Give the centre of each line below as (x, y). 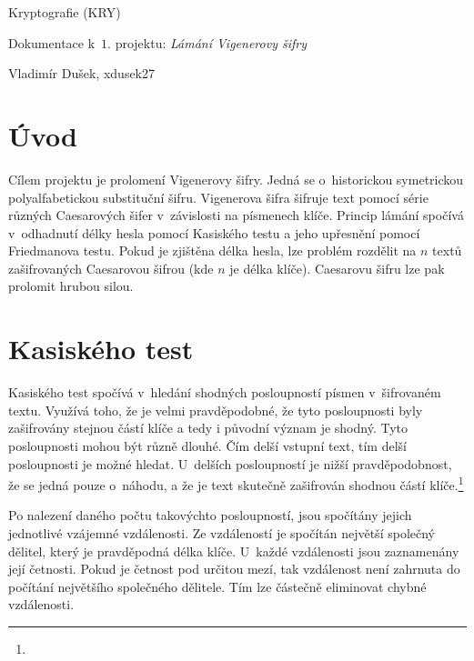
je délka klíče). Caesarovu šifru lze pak (337, 268)
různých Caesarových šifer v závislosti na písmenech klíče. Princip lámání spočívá (236, 215)
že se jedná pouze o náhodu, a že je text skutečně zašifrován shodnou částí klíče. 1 (236, 483)
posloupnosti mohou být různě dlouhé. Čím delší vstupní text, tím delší (207, 445)
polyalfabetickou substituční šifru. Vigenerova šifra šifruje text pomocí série (218, 197)
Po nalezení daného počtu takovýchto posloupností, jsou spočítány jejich (210, 515)
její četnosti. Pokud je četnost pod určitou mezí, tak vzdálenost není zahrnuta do (234, 569)
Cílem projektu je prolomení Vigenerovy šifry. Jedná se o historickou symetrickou (236, 179)
